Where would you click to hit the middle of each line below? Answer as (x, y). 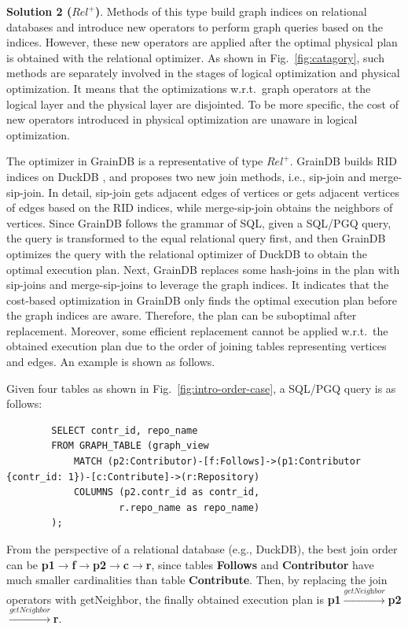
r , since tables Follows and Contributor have (260, 564)
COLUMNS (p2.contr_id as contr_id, (167, 492)
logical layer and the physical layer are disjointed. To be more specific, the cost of (202, 104)
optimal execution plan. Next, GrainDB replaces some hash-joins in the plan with (203, 269)
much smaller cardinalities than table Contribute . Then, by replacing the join (197, 580)
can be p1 (31, 564)
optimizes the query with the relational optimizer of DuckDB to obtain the (187, 253)
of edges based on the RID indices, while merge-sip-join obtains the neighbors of (200, 207)
